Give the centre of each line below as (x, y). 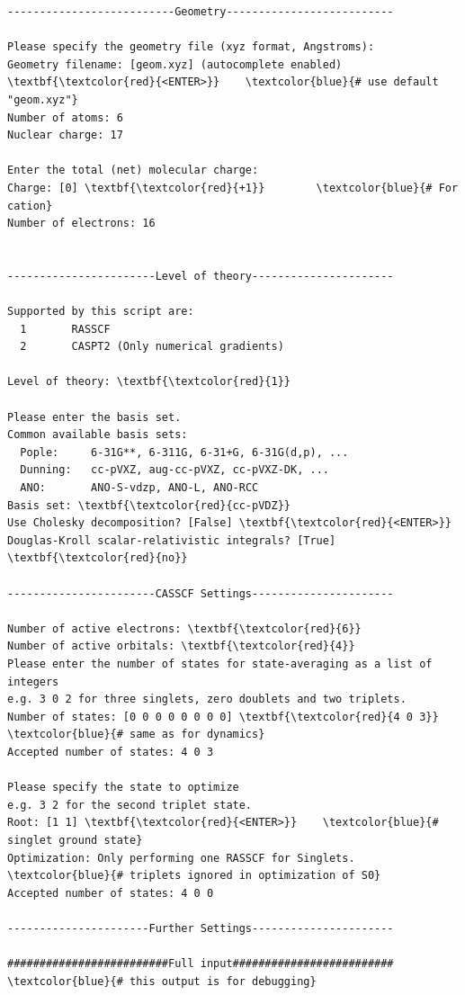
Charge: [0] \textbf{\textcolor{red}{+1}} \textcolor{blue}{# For (233, 188)
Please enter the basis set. (94, 417)
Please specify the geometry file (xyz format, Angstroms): (191, 47)
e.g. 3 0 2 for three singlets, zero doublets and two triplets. (207, 699)
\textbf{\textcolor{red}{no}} (98, 558)
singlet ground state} (75, 840)
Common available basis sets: (98, 435)
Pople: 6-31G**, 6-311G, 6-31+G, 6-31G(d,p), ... (184, 452)
